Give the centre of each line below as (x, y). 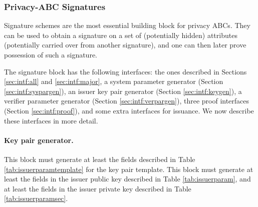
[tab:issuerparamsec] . (36, 198)
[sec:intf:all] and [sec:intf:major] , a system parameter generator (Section (114, 81)
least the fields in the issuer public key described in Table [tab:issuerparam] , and (127, 179)
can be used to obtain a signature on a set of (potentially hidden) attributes (121, 35)
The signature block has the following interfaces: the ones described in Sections (125, 71)
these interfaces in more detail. (51, 120)
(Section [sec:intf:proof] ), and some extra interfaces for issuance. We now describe (129, 110)
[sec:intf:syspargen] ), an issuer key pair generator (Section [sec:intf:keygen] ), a (123, 91)
